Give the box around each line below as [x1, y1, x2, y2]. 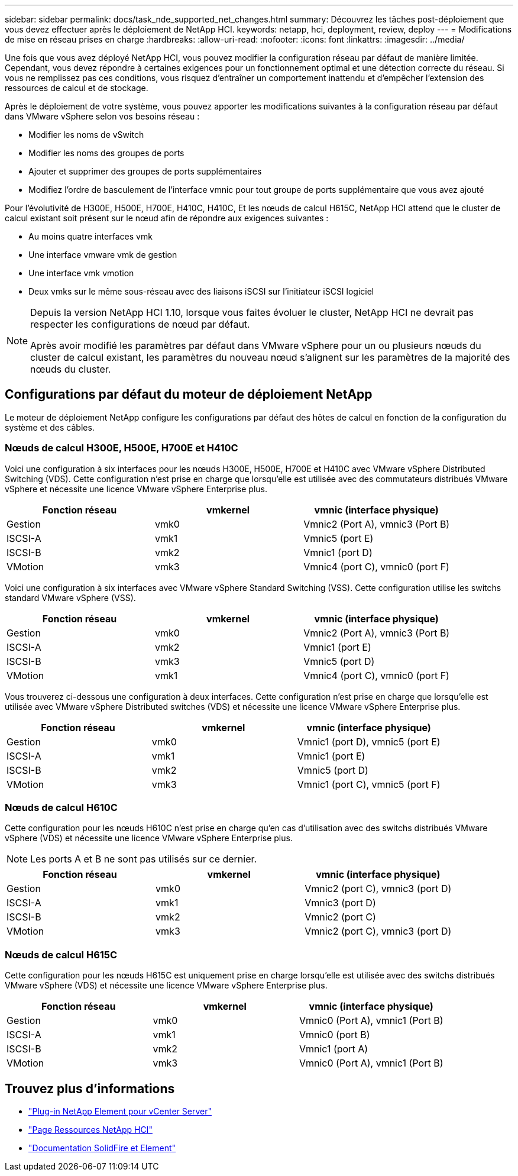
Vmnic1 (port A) [299, 1043, 368, 1055]
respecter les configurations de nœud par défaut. [30, 318, 250, 330]
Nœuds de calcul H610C [5, 801, 118, 813]
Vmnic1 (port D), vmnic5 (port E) [297, 735, 441, 748]
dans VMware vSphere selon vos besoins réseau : [5, 111, 200, 121]
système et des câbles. [5, 422, 95, 432]
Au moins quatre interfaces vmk [28, 231, 153, 241]
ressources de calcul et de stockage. [5, 83, 148, 93]
